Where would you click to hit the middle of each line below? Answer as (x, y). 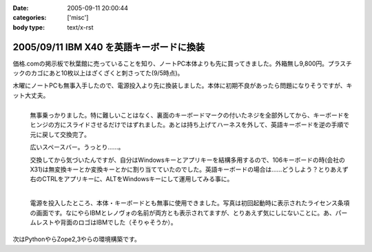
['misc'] (78, 18)
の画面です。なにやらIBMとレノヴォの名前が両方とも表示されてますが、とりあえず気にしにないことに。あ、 (183, 213)
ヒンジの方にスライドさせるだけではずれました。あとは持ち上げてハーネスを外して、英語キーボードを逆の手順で (189, 125)
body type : (29, 27)
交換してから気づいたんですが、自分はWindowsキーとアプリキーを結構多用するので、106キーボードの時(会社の (188, 160)
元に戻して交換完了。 (60, 134)
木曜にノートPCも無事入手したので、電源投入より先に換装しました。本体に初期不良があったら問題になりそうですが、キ (183, 85)
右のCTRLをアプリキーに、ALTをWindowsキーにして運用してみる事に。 (132, 179)
